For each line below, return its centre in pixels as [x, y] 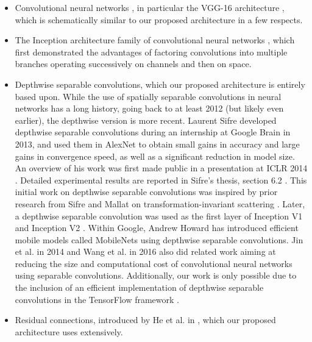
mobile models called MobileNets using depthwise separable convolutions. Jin [159, 239]
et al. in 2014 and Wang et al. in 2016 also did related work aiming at [145, 251]
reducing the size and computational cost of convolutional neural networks [154, 263]
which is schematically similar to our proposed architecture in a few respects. [159, 19]
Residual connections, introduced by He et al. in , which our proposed [145, 320]
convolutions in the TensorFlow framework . [97, 299]
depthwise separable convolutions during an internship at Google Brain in [153, 132]
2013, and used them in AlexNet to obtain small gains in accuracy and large [157, 144]
